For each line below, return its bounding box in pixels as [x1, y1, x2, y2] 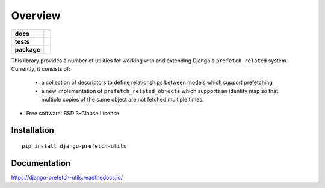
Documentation [11, 158, 71, 168]
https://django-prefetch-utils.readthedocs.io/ [11, 174, 123, 181]
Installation [11, 125, 54, 135]
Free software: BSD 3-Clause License [26, 109, 120, 117]
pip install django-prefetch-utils [22, 142, 127, 150]
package [14, 45, 40, 53]
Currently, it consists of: [11, 65, 70, 72]
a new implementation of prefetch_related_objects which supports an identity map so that [41, 87, 279, 94]
